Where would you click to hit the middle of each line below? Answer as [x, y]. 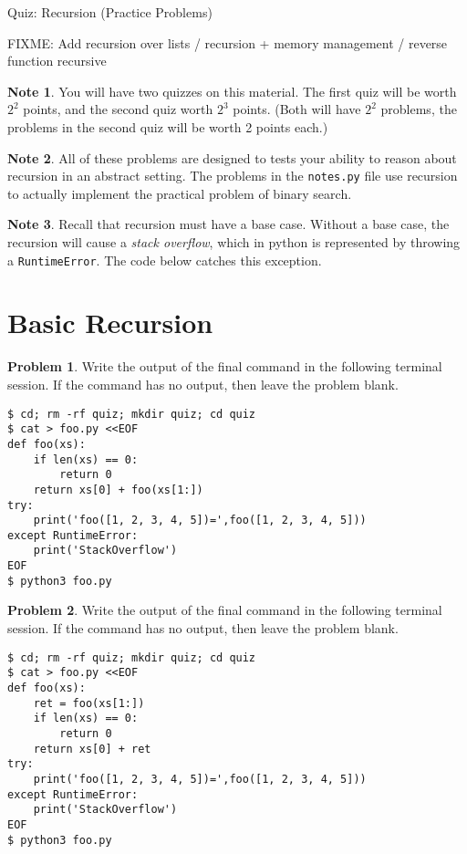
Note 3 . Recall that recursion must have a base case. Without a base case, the [228, 224]
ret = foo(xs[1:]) [89, 703]
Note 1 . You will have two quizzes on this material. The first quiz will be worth [232, 91]
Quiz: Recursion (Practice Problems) [110, 12]
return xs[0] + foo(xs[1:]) [118, 489]
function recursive [57, 61]
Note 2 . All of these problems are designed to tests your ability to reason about [232, 157]
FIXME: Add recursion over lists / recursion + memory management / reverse [228, 42]
